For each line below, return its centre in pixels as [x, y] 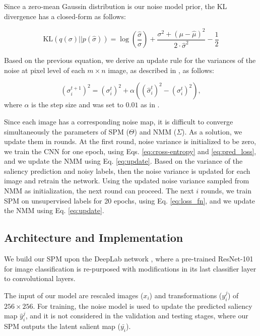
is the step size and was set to [77, 105]
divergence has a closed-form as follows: [65, 16]
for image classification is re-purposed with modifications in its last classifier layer [130, 268]
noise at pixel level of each [45, 70]
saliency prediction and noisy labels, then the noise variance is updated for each [127, 171]
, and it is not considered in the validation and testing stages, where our [137, 316]
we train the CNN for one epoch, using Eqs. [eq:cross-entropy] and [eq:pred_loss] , [130, 151]
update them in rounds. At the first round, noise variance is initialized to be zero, [130, 141]
